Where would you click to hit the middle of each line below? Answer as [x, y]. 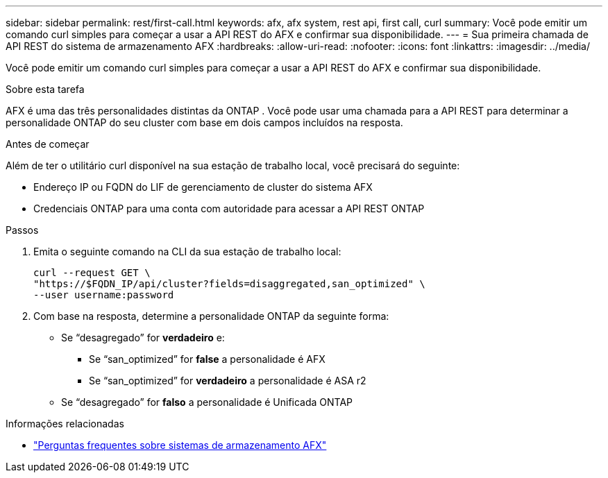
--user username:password [104, 295]
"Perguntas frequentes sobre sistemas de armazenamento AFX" [180, 445]
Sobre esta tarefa [45, 89]
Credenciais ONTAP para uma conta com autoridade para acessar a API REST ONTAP [229, 208]
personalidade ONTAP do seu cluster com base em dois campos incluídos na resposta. [204, 122]
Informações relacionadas [65, 424]
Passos [22, 230]
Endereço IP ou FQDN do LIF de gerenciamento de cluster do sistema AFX [203, 187]
